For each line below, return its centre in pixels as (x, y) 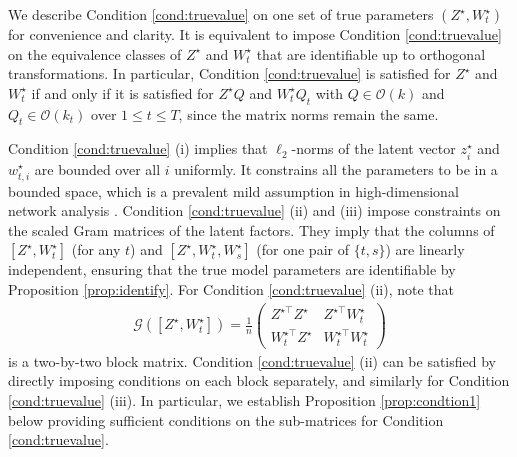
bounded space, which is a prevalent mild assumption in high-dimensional (233, 190)
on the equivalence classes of (95, 53)
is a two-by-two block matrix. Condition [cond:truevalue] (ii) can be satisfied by (252, 360)
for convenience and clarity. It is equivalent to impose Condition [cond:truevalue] (255, 34)
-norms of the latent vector (373, 148)
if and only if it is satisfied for (122, 92)
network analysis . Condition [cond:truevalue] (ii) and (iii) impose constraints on (254, 210)
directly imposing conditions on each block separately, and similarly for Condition (259, 380)
